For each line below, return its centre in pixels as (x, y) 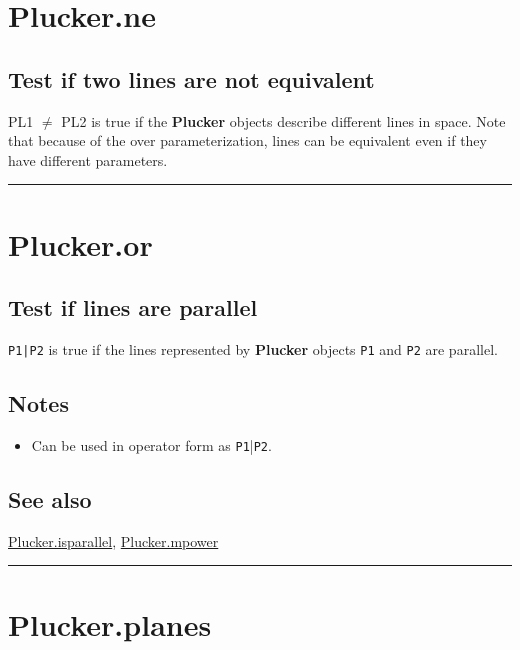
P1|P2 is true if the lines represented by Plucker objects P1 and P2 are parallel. (253, 348)
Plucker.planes (110, 624)
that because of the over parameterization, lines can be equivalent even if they (247, 140)
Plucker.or (80, 243)
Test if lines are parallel (133, 307)
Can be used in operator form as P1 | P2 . (151, 444)
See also (50, 498)
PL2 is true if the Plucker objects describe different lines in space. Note (283, 120)
